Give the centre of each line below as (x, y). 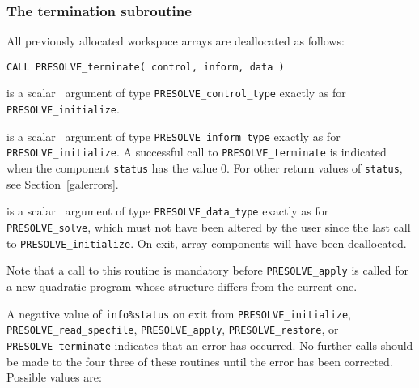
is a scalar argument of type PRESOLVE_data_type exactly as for (168, 211)
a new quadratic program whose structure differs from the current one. (182, 286)
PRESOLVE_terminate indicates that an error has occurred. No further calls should (210, 345)
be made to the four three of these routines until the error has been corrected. (200, 361)
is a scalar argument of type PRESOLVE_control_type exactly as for (176, 93)
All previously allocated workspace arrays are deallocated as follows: (176, 41)
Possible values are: (54, 377)
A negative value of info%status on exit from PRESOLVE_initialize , (179, 313)
